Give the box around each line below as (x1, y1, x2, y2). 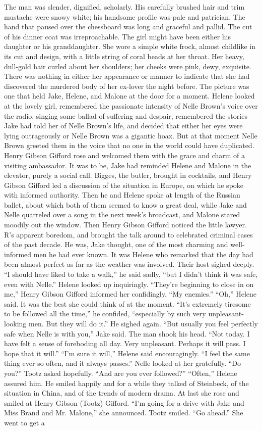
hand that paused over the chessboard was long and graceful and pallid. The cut (4, 21, 252, 32)
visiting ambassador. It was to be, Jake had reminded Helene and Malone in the (4, 160, 251, 170)
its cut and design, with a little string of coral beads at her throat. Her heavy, (4, 51, 244, 61)
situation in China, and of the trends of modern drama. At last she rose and (4, 388, 239, 398)
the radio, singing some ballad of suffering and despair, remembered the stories (4, 110, 247, 121)
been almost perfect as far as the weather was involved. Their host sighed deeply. (4, 259, 254, 269)
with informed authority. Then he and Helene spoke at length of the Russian (4, 189, 240, 200)
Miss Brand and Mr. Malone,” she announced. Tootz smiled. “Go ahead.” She (4, 407, 243, 418)
